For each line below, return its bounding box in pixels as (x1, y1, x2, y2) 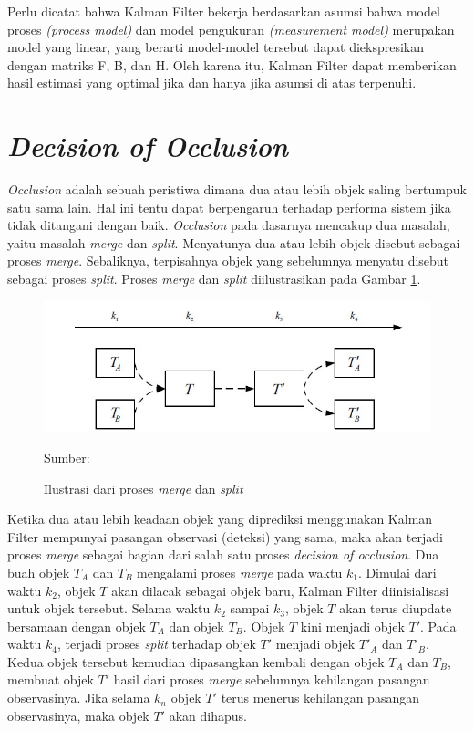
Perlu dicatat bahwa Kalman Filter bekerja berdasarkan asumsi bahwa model (7, 2, 440, 20)
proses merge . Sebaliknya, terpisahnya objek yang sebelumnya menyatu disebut (7, 251, 449, 270)
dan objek (169, 616, 224, 635)
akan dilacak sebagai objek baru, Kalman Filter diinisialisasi (111, 580, 449, 600)
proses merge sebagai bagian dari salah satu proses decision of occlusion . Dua (7, 545, 439, 564)
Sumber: (44, 447, 90, 466)
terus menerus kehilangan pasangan (221, 688, 419, 707)
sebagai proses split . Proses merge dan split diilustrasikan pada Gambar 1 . (7, 269, 421, 288)
